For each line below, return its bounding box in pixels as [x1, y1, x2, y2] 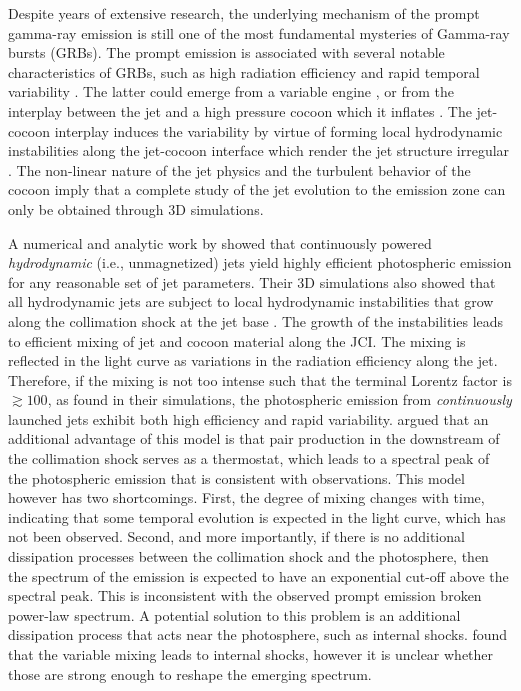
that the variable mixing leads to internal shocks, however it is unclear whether [8, 644, 494, 664]
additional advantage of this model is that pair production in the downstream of [8, 428, 500, 449]
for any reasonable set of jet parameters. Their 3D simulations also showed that [8, 271, 496, 292]
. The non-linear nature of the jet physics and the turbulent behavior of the [8, 159, 471, 180]
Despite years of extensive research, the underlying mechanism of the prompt [8, 3, 480, 23]
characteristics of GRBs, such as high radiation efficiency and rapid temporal [8, 61, 480, 82]
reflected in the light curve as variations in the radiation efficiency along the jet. [8, 350, 498, 371]
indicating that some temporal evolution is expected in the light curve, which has [8, 506, 506, 527]
